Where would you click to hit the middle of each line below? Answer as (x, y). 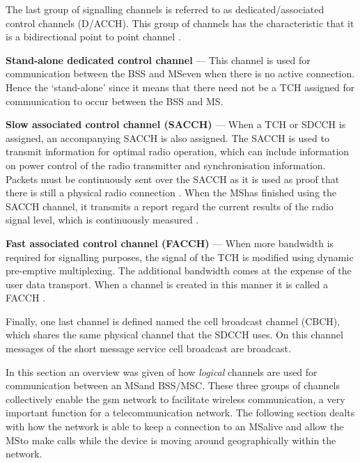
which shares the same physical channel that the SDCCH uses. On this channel (174, 335)
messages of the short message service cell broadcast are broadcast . (148, 348)
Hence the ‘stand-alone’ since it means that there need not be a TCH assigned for (180, 87)
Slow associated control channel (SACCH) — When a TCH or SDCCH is (176, 124)
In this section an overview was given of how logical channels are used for (162, 371)
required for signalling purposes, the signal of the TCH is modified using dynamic (180, 257)
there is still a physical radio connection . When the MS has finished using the (171, 193)
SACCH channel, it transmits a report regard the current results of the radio (170, 206)
